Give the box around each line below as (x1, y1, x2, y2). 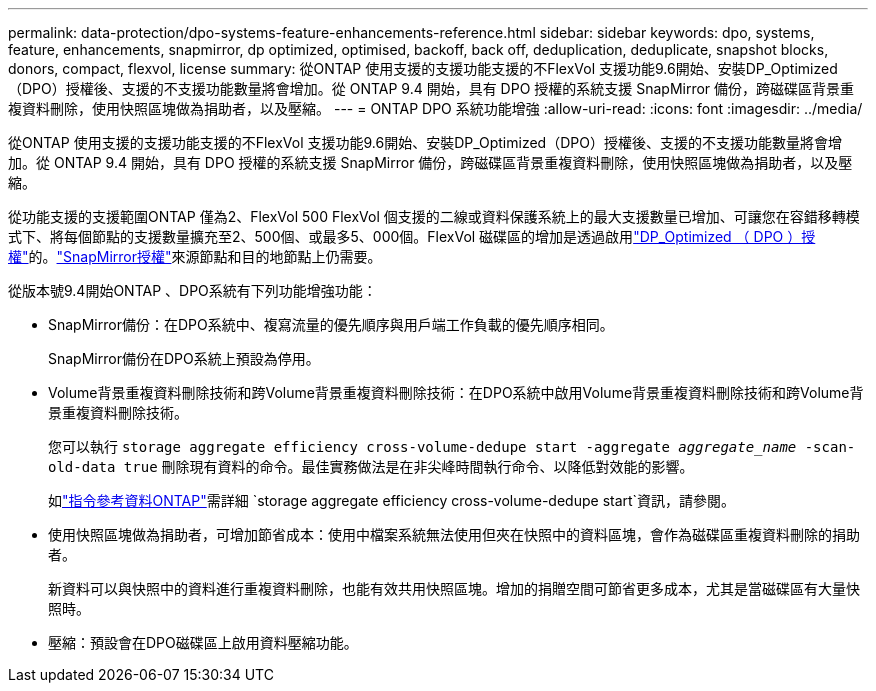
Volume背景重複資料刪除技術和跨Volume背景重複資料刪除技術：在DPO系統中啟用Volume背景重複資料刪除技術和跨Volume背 (48, 384, 864, 401)
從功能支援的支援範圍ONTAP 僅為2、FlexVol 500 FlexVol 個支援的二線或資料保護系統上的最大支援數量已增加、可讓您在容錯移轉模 (8, 208, 860, 225)
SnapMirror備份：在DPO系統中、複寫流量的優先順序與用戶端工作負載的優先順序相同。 (48, 316, 614, 333)
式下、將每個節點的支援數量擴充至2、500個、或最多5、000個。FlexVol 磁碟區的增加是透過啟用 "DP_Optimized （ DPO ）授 (8, 228, 816, 245)
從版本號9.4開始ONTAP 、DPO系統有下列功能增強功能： (8, 282, 377, 299)
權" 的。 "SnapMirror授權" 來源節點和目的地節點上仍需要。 (8, 248, 382, 265)
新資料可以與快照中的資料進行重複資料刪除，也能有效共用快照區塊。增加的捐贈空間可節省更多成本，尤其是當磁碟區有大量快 (48, 580, 860, 597)
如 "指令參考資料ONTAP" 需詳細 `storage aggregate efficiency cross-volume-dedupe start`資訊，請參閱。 (48, 492, 736, 509)
